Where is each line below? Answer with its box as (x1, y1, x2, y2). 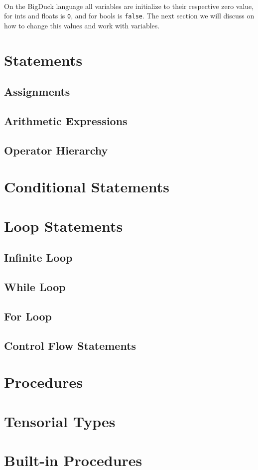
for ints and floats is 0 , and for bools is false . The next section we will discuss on (4, 10, 255, 21)
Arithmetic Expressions (4, 113, 128, 128)
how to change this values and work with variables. (4, 20, 160, 30)
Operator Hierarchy (4, 142, 108, 157)
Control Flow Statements (4, 337, 136, 353)
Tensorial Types (4, 411, 116, 431)
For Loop (4, 308, 52, 323)
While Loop (4, 279, 66, 295)
